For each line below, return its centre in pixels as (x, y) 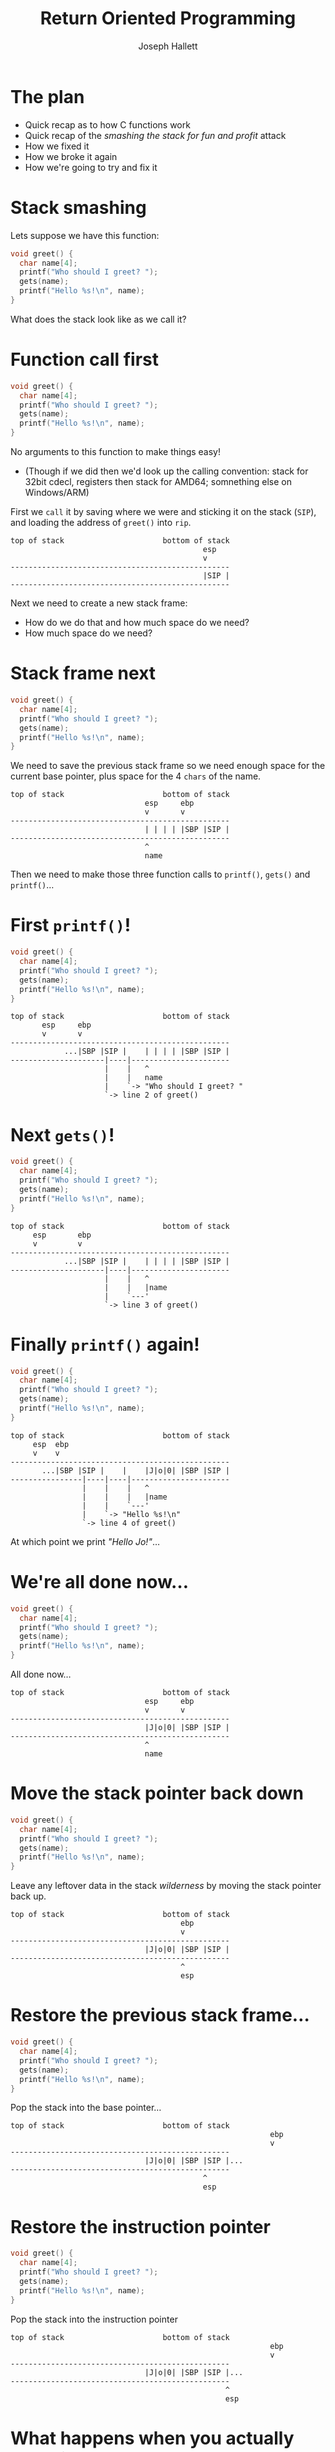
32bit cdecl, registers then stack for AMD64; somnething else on (158, 482)
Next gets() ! (62, 1134)
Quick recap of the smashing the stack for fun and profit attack (155, 135)
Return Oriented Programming (168, 18)
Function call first (85, 359)
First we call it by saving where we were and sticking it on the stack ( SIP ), (163, 512)
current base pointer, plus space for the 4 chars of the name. (136, 776)
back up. (28, 1896)
